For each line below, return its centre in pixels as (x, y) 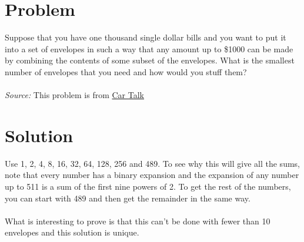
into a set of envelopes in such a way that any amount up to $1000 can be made (149, 48)
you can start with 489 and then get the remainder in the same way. (128, 198)
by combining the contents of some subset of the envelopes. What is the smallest (150, 60)
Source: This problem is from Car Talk (74, 95)
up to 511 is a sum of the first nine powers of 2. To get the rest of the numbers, (148, 186)
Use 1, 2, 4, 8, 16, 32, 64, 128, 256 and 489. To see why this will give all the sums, (152, 163)
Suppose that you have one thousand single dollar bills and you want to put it (146, 37)
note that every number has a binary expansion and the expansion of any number (152, 175)
